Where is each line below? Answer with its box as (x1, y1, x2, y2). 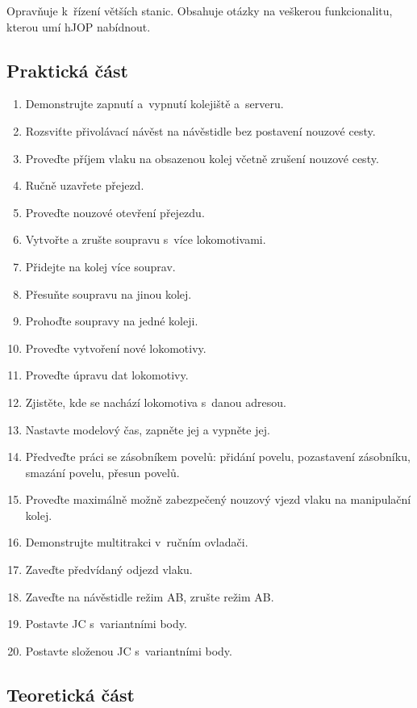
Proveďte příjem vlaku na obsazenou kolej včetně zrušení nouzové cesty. (25, 149, 379, 166)
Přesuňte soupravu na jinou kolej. (25, 285, 192, 302)
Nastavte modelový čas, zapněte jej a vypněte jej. (25, 421, 270, 438)
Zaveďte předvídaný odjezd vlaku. (25, 561, 193, 578)
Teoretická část (6, 681, 136, 706)
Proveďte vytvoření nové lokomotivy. (25, 339, 206, 356)
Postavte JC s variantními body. (25, 615, 187, 632)
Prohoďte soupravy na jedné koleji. (25, 312, 198, 329)
